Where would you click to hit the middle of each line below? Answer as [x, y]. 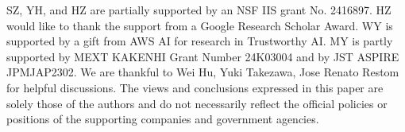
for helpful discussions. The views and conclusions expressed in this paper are [195, 87]
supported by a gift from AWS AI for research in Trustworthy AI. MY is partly [200, 41]
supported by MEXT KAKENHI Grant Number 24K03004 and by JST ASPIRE [203, 56]
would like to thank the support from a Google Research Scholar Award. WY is [200, 25]
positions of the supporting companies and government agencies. [163, 119]
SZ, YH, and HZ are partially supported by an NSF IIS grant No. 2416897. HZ [199, 10]
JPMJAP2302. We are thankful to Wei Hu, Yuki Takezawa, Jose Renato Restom [203, 72]
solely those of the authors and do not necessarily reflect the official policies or [197, 103]
